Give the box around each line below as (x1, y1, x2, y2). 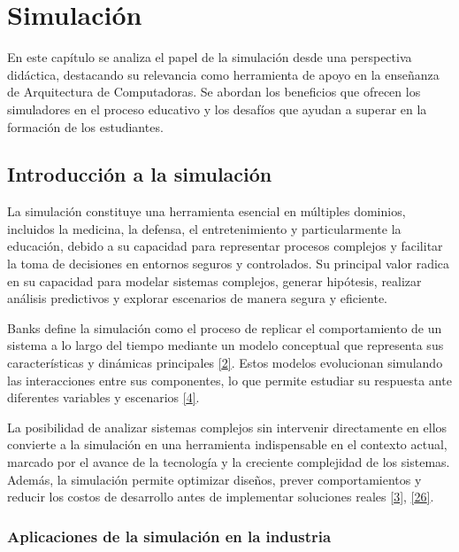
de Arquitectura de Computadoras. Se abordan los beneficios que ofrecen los (7, 82, 421, 101)
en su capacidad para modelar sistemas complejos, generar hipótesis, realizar (7, 271, 422, 290)
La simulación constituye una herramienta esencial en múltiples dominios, (7, 202, 406, 221)
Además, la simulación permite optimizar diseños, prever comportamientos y (7, 470, 422, 488)
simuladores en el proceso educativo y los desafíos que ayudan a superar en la (7, 99, 427, 118)
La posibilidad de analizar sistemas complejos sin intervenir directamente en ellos (7, 417, 448, 436)
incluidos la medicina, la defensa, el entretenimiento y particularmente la (7, 219, 402, 237)
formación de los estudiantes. (7, 117, 164, 136)
